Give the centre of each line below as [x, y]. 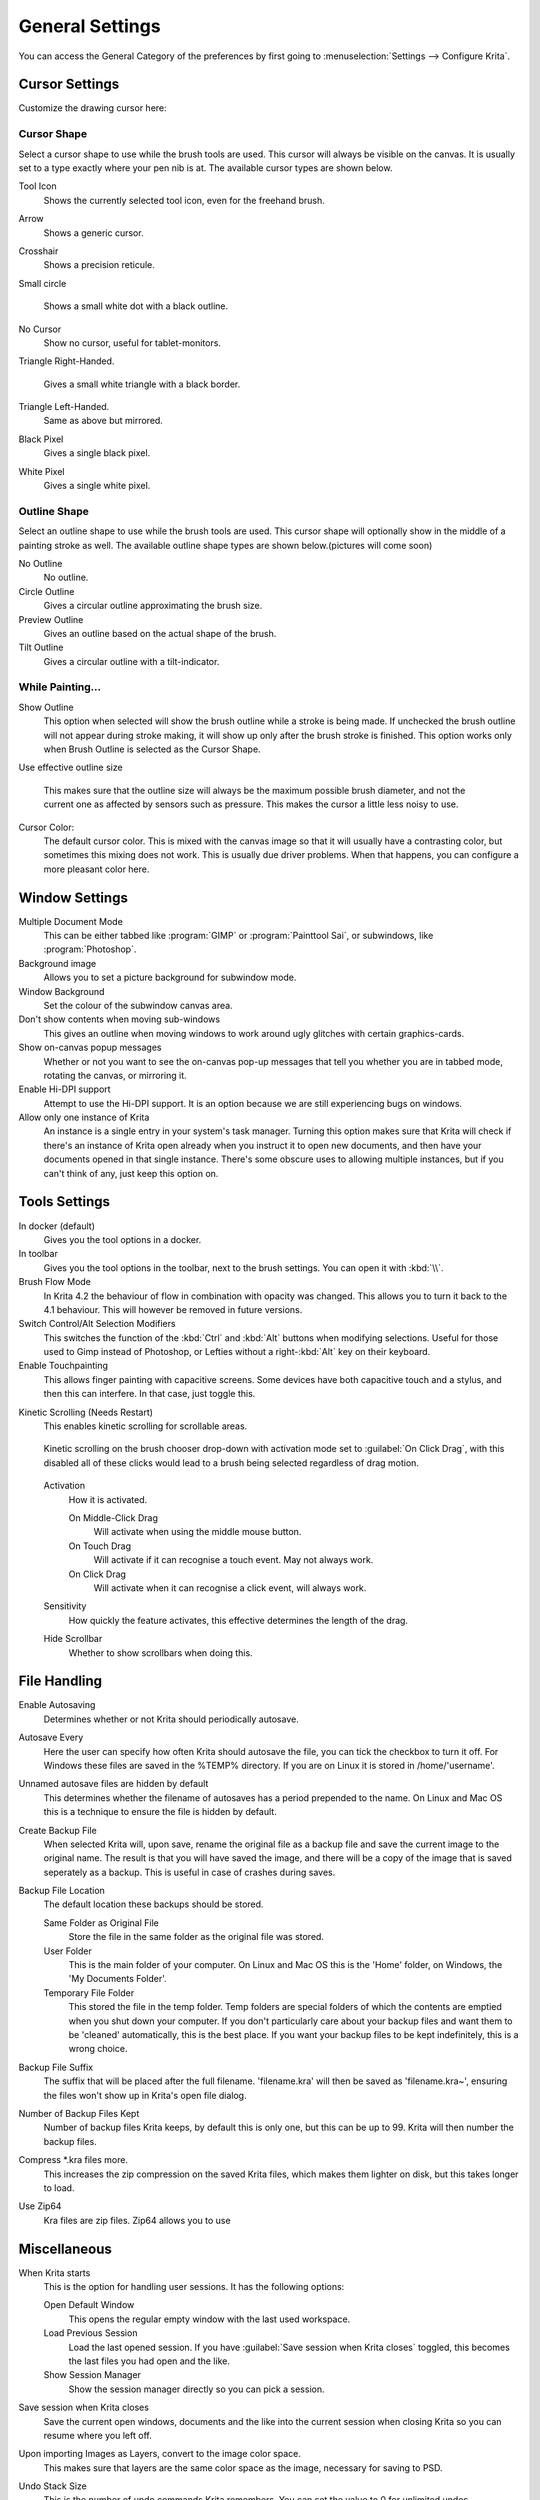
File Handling [60, 1681]
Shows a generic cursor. [93, 232]
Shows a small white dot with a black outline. [136, 306]
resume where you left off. [97, 2435]
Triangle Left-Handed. [64, 407]
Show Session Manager [92, 2375]
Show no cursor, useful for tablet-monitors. [132, 342]
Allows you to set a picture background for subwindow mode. [170, 977]
